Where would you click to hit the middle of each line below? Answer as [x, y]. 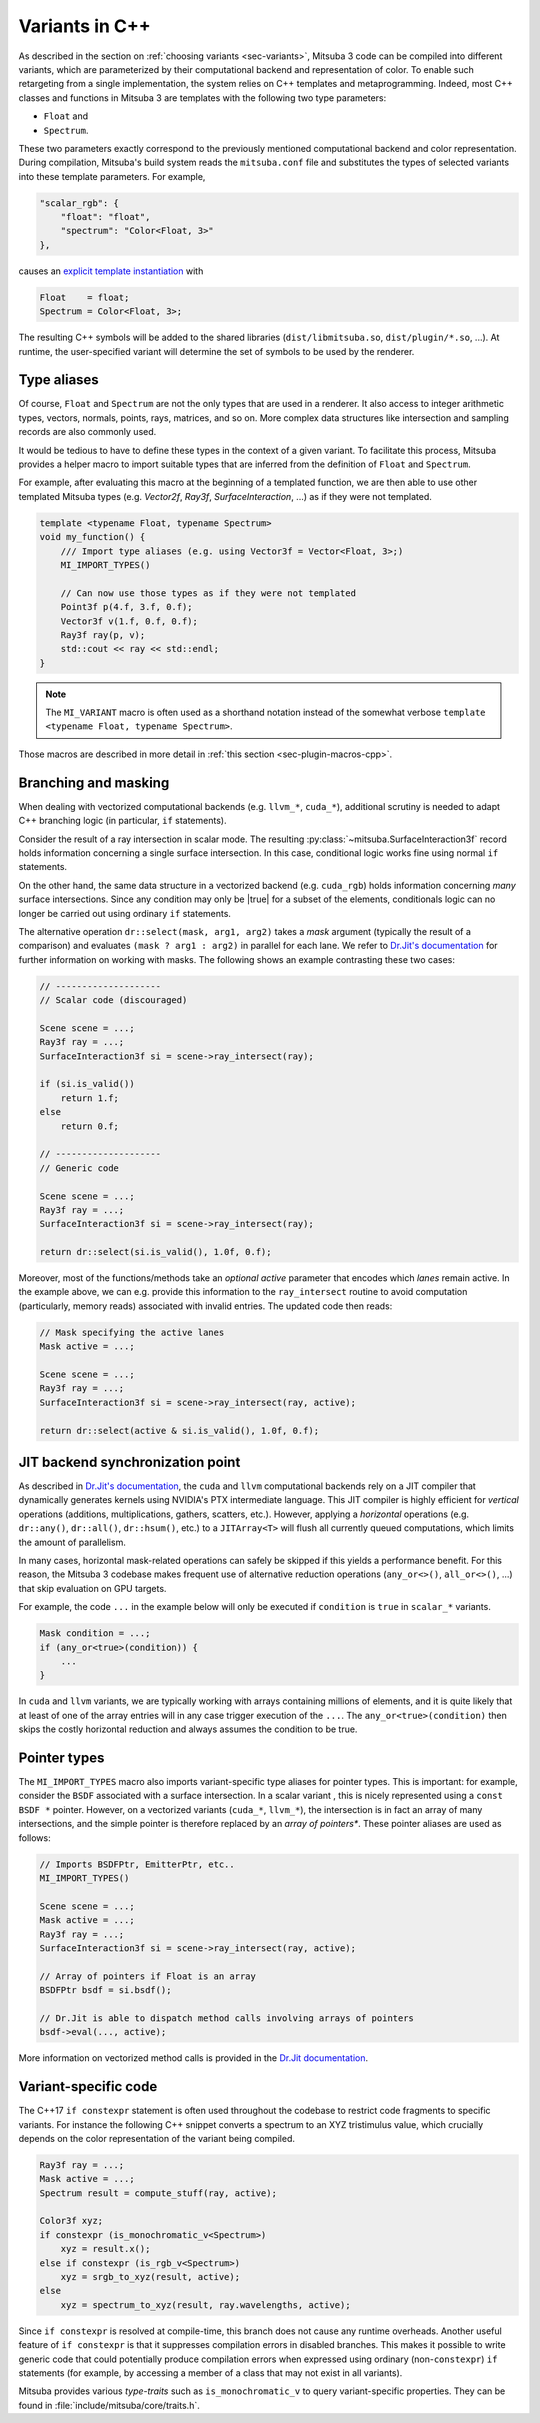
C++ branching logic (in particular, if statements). [122, 821]
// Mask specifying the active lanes [132, 1332]
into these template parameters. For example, [112, 176]
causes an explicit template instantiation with [111, 271]
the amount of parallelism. [72, 1542]
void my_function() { [92, 537]
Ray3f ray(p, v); [103, 634]
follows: [34, 1837]
